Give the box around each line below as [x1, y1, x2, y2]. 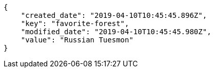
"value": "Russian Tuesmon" [21, 36, 133, 44]
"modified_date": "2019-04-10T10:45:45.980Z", [21, 28, 211, 36]
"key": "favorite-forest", [21, 19, 129, 28]
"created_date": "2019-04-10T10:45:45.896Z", [21, 11, 207, 19]
